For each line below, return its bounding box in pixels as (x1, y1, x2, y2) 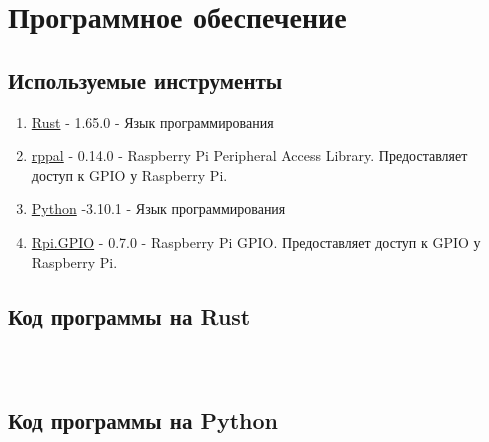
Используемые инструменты (8, 64, 283, 95)
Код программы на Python (8, 404, 278, 435)
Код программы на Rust (8, 300, 251, 331)
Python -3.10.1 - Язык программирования (31, 198, 286, 219)
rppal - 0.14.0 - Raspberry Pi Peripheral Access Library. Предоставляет (31, 145, 468, 166)
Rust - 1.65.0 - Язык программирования (31, 111, 274, 132)
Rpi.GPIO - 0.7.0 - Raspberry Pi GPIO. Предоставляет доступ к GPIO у (31, 231, 481, 252)
